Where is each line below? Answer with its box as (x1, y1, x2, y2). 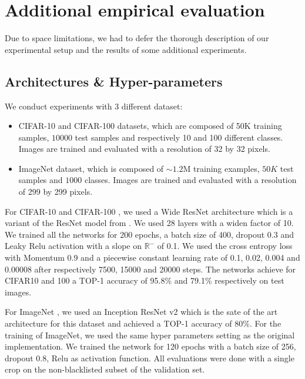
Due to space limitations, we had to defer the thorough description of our (5, 32, 269, 44)
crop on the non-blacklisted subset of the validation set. (5, 363, 205, 375)
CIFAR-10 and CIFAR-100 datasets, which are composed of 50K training (18, 119, 282, 132)
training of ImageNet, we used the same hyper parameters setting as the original (5, 328, 295, 341)
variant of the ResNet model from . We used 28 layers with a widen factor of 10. (5, 217, 294, 229)
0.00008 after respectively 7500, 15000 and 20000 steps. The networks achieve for (5, 262, 296, 275)
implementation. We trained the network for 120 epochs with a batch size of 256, (5, 340, 296, 353)
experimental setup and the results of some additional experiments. (5, 43, 247, 55)
